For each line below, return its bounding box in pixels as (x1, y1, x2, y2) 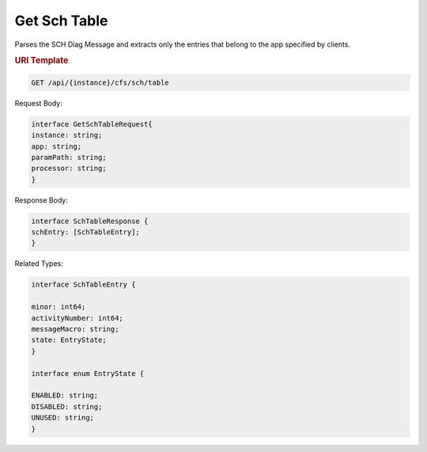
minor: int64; (31, 302, 86, 312)
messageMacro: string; (31, 325, 119, 333)
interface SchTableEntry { (31, 280, 136, 289)
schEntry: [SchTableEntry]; (31, 228, 140, 237)
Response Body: (14, 195, 69, 205)
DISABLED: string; (31, 402, 103, 411)
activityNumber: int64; (31, 313, 124, 322)
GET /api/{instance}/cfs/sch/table (31, 78, 169, 87)
